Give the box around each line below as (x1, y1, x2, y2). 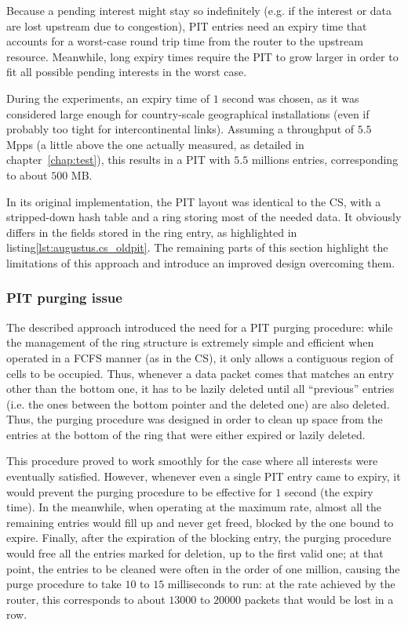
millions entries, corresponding (251, 151, 399, 168)
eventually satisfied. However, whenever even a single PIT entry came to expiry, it (6, 468, 401, 485)
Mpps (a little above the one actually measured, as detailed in (6, 136, 304, 152)
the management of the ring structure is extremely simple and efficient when (6, 334, 374, 351)
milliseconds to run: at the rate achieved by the (167, 576, 395, 592)
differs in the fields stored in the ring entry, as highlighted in (6, 223, 297, 240)
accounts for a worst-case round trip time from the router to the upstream (6, 33, 363, 49)
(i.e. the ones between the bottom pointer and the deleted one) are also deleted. (6, 395, 390, 412)
